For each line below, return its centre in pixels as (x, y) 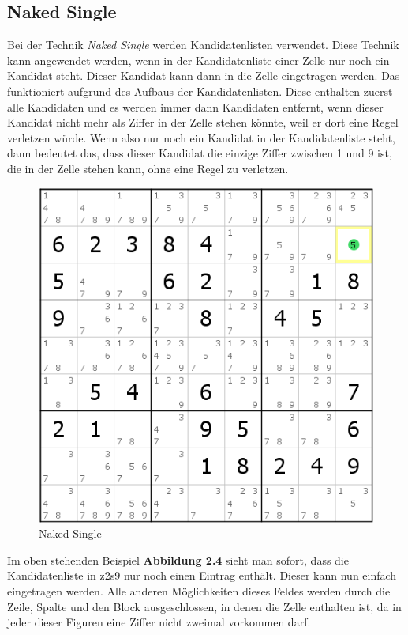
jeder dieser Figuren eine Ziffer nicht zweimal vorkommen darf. (159, 622)
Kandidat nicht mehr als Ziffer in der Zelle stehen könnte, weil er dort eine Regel (203, 122)
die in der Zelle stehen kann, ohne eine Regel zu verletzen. (148, 168)
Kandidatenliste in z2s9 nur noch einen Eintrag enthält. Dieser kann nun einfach (202, 575)
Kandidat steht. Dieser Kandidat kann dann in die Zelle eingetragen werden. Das (204, 76)
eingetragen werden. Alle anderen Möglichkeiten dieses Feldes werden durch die (199, 591)
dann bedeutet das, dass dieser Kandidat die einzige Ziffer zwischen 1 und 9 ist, (200, 153)
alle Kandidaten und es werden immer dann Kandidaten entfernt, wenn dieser (195, 106)
